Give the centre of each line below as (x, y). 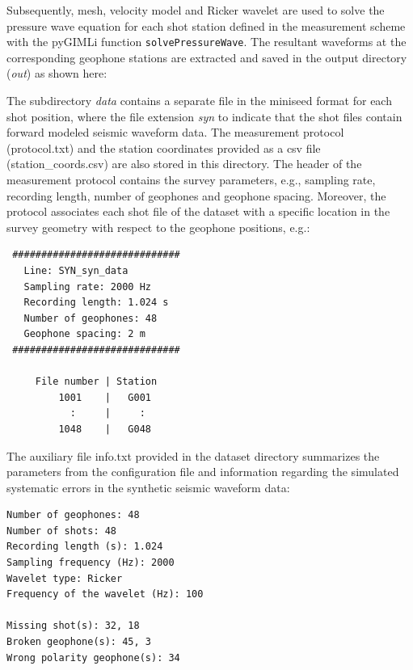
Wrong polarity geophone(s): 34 (93, 657)
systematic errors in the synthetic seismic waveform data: (148, 487)
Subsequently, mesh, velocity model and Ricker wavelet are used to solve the (196, 10)
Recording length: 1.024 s (96, 303)
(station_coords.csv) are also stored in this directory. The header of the (184, 164)
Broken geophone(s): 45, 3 (79, 642)
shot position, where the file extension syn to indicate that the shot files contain (204, 116)
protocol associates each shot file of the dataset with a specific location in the (198, 211)
